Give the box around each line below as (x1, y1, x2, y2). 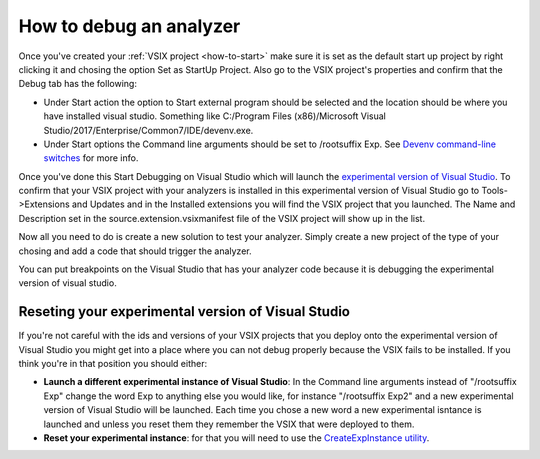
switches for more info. (43, 152, 139, 164)
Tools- (481, 185, 509, 197)
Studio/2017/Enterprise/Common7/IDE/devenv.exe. (43, 124, 254, 136)
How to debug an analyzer (18, 15, 241, 37)
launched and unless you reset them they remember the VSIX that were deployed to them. (43, 418, 415, 430)
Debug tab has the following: (18, 78, 137, 90)
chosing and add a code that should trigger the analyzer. (18, 245, 252, 257)
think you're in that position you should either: (18, 358, 208, 370)
